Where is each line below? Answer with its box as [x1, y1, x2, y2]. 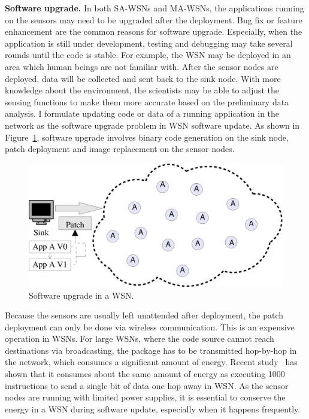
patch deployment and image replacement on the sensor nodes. [5, 142, 235, 155]
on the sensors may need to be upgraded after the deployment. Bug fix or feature [5, 13, 302, 26]
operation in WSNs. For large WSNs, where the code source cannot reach [5, 332, 274, 345]
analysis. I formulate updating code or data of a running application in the [5, 107, 280, 120]
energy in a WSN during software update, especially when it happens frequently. [5, 402, 301, 415]
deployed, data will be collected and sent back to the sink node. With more [5, 72, 281, 84]
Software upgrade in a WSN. [29, 289, 134, 301]
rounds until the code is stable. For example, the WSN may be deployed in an [5, 48, 291, 61]
